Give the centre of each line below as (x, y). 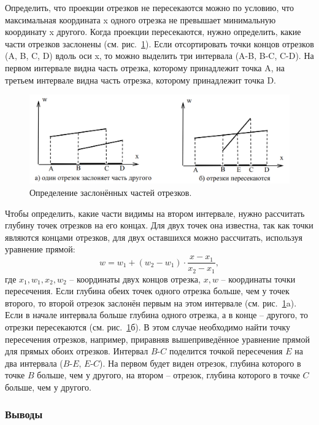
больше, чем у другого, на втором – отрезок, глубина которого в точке (168, 375)
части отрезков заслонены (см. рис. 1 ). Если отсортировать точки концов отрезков (159, 43)
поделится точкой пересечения (226, 351)
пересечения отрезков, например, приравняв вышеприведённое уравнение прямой (157, 339)
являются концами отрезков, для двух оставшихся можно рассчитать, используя (154, 237)
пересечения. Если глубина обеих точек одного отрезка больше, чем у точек (147, 291)
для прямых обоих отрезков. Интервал (77, 351)
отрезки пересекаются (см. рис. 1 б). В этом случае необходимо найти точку (148, 326)
